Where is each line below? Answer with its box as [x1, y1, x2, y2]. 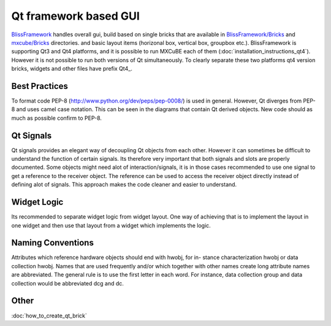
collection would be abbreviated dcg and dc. [11, 279, 124, 287]
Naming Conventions [11, 238, 94, 248]
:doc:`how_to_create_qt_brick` [11, 312, 87, 319]
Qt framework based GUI [11, 9, 140, 23]
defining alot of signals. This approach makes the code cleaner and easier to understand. [11, 181, 237, 188]
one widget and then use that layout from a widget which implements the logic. [11, 222, 211, 229]
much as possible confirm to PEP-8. [11, 114, 102, 122]
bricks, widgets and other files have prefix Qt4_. [11, 65, 133, 72]
